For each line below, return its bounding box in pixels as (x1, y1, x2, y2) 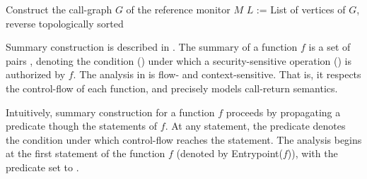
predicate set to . (6, 159, 79, 174)
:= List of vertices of (256, 2, 346, 16)
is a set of (308, 39, 351, 54)
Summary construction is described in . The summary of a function (6, 39, 298, 54)
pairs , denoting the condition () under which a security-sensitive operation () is (6, 53, 352, 68)
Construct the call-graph (6, 2, 112, 16)
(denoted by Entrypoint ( (176, 146, 283, 161)
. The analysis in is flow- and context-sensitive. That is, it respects (73, 67, 361, 82)
